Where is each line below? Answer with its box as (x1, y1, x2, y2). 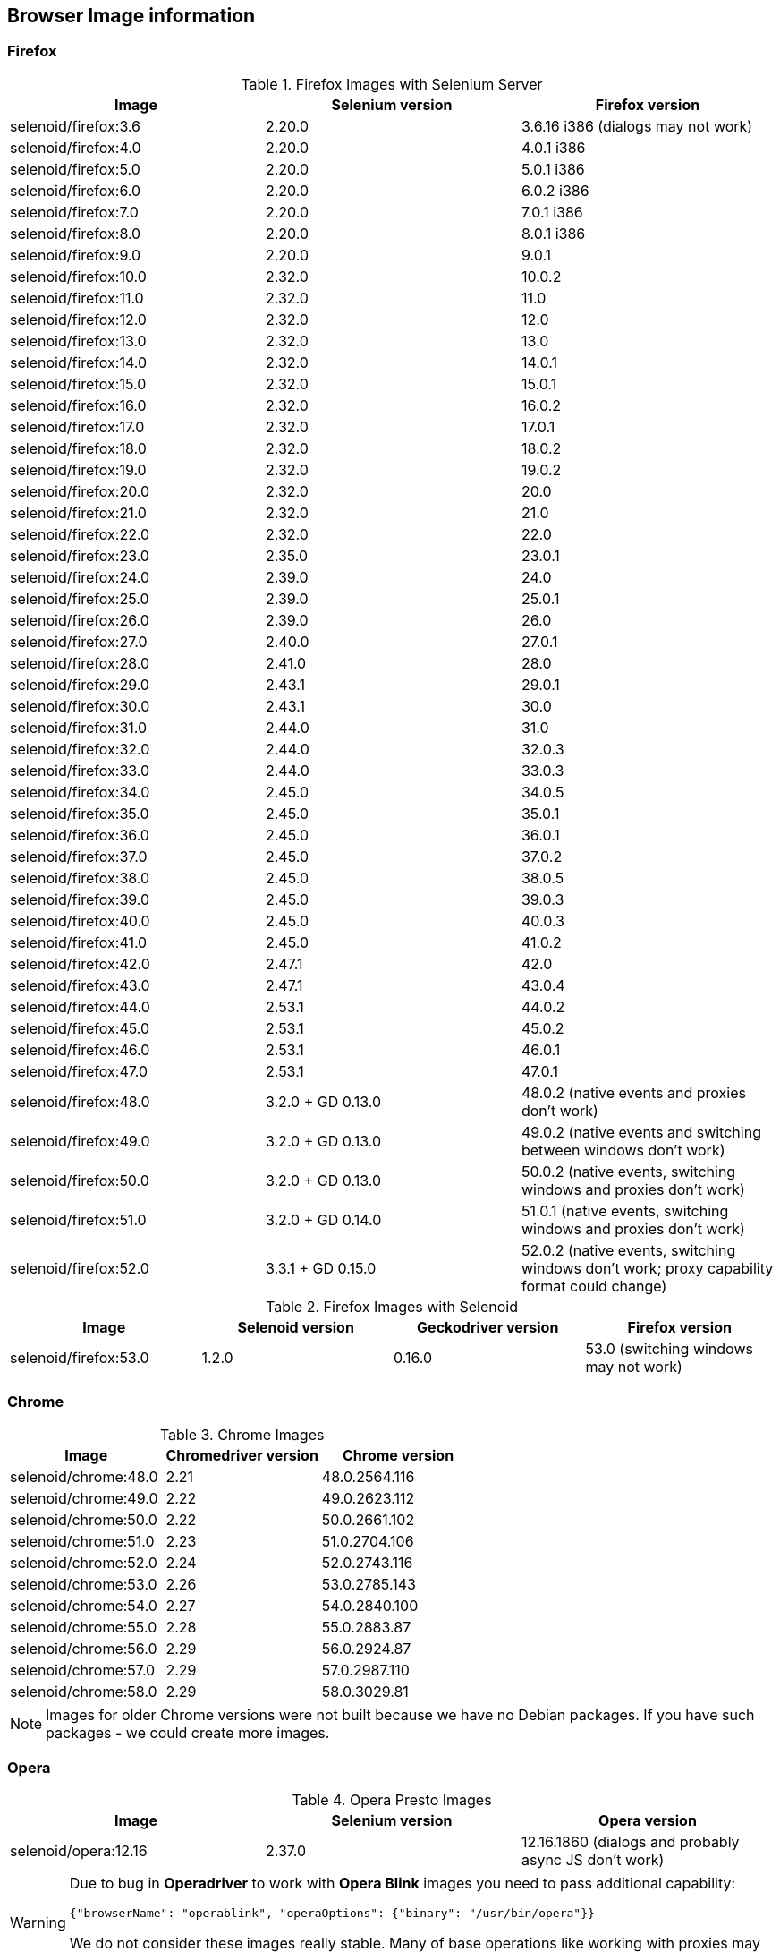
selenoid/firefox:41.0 (10, 933, 148, 951)
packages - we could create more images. (46, 1723, 330, 1742)
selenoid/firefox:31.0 (10, 718, 148, 737)
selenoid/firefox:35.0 (10, 804, 149, 823)
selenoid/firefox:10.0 (10, 267, 147, 286)
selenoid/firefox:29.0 (10, 675, 149, 694)
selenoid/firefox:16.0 (10, 396, 147, 414)
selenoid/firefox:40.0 (10, 911, 150, 930)
